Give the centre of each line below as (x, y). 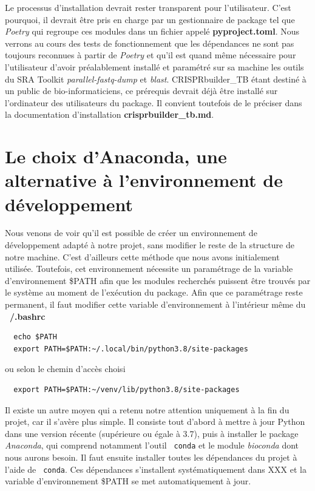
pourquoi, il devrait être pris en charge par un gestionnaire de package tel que (150, 19)
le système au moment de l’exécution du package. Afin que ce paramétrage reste (154, 292)
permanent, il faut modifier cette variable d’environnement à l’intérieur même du (155, 304)
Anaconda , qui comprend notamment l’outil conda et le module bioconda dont (152, 445)
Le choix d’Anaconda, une (116, 156)
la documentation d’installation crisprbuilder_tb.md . (110, 114)
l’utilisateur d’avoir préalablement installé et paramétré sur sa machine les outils (154, 66)
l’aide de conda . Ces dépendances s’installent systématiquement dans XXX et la (156, 469)
